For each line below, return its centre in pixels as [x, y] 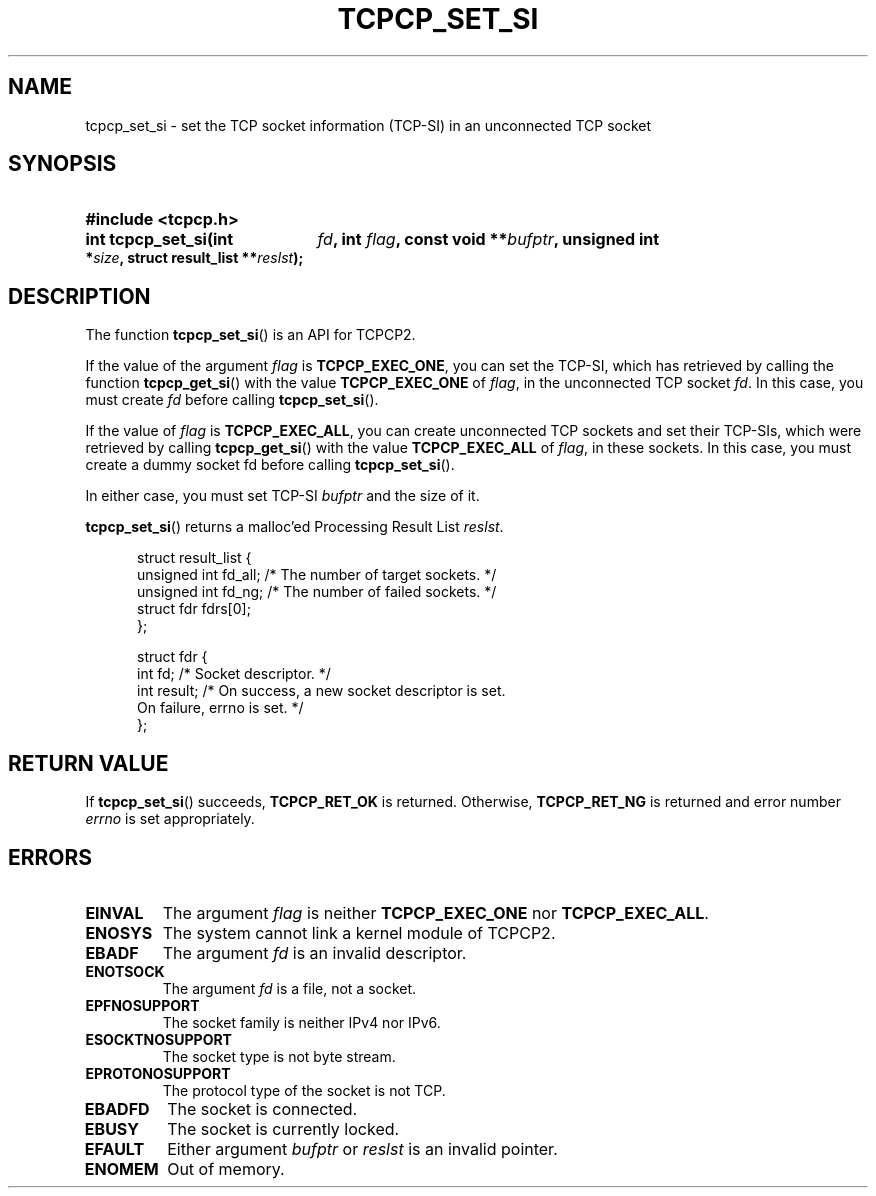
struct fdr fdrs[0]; [194, 609]
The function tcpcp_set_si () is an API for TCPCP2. [250, 335]
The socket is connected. [262, 1108]
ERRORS [50, 857]
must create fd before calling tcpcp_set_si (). [232, 400]
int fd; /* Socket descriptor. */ [234, 674]
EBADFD [117, 1108]
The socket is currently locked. [283, 1128]
